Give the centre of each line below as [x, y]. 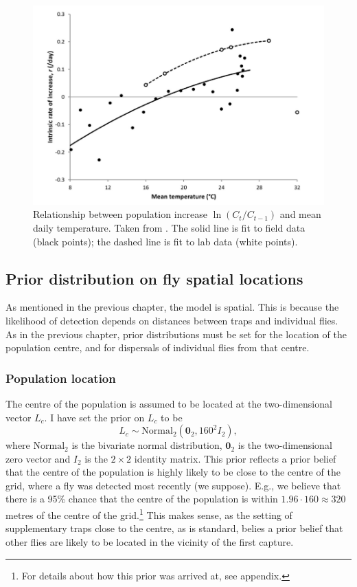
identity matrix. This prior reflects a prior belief [235, 458]
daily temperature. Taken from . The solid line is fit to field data [169, 227]
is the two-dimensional [285, 445]
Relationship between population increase [120, 214]
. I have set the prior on [94, 417]
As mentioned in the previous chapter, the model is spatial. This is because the [172, 307]
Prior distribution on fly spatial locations [154, 278]
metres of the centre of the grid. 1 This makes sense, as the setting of [149, 514]
